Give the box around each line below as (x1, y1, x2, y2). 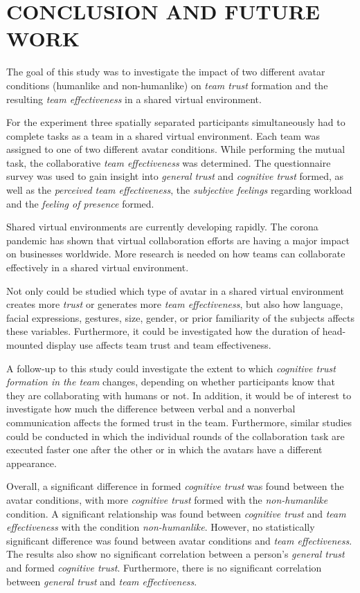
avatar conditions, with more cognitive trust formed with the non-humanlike (6, 492, 328, 507)
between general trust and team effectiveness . (6, 574, 197, 588)
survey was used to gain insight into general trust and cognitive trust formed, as (6, 169, 344, 183)
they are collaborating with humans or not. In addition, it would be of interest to (6, 387, 352, 402)
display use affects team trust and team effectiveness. (46, 338, 271, 352)
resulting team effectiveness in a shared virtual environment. (6, 91, 262, 106)
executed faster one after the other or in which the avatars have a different (6, 442, 323, 457)
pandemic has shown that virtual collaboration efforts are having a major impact (6, 232, 350, 247)
